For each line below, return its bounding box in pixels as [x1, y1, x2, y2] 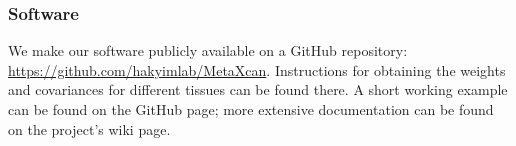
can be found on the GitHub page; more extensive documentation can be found [8, 99, 494, 119]
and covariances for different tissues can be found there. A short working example [8, 79, 508, 100]
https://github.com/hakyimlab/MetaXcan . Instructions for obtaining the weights [8, 59, 506, 80]
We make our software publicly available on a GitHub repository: [8, 40, 408, 61]
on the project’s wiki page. [8, 118, 171, 139]
